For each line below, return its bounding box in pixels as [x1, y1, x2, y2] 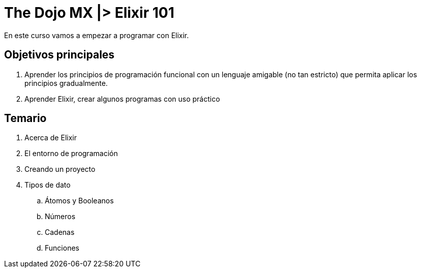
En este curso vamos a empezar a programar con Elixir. [4, 31, 189, 40]
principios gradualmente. [24, 78, 108, 87]
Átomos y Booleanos [45, 196, 114, 205]
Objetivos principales [4, 48, 115, 62]
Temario [4, 112, 47, 125]
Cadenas [45, 228, 75, 237]
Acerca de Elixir [24, 133, 77, 142]
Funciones [45, 244, 79, 253]
